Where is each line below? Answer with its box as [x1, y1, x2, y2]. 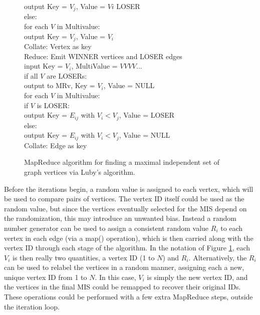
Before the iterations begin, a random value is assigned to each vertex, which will [4, 183, 253, 194]
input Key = [24, 61, 63, 71]
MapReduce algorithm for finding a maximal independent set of [24, 157, 220, 167]
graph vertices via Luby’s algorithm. [24, 166, 135, 177]
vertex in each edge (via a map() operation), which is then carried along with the [4, 232, 253, 243]
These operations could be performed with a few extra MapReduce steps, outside [4, 291, 253, 302]
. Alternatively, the [188, 252, 247, 262]
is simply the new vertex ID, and [147, 271, 248, 282]
